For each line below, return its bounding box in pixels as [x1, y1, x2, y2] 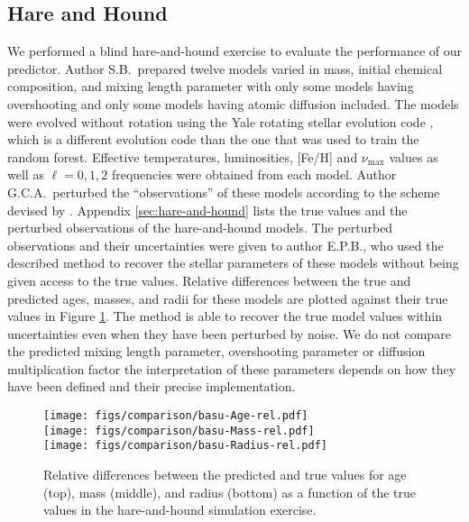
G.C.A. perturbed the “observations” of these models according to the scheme [7, 182, 440, 201]
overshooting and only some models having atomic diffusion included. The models [7, 94, 459, 113]
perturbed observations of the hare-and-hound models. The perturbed [7, 218, 393, 237]
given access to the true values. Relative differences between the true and [7, 270, 411, 289]
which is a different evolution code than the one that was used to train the [7, 130, 419, 149]
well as [7, 165, 44, 184]
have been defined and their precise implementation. [7, 377, 296, 396]
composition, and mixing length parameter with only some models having [7, 77, 414, 96]
